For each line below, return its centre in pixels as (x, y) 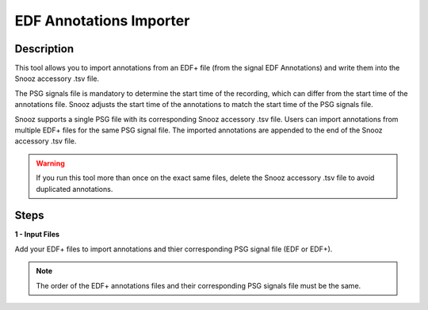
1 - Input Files (37, 235)
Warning (50, 163)
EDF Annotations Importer (102, 21)
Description (44, 49)
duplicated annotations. (75, 189)
